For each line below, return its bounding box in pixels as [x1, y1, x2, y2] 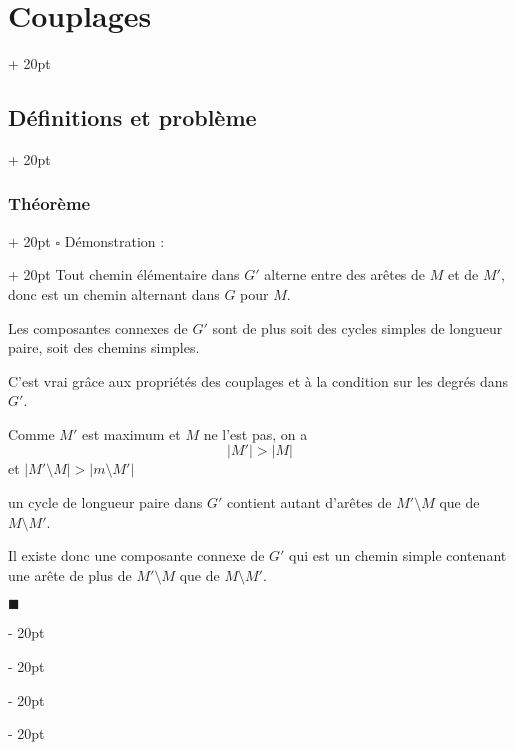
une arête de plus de [8, 564, 132, 585]
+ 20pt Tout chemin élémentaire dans [8, 264, 240, 285]
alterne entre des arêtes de [264, 264, 426, 285]
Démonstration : [64, 230, 165, 251]
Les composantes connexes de [8, 317, 188, 338]
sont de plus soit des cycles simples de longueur [212, 317, 503, 338]
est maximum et [81, 423, 181, 444]
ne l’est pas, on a [203, 423, 308, 444]
